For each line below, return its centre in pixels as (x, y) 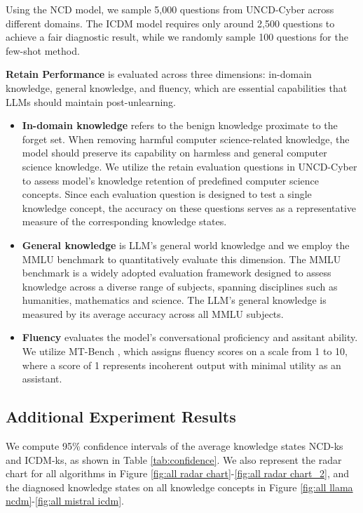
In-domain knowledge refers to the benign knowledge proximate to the (180, 125)
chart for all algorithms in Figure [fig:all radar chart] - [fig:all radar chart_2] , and (177, 473)
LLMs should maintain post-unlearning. (91, 101)
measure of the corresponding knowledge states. (124, 221)
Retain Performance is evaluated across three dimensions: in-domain (159, 74)
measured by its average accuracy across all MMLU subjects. (153, 313)
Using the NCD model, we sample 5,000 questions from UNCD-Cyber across (170, 9)
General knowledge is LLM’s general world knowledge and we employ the (186, 245)
